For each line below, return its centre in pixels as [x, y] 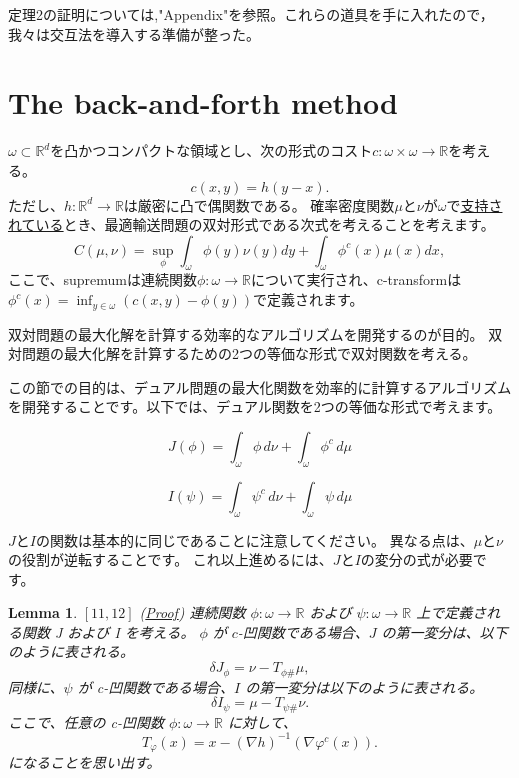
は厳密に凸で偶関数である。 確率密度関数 [259, 204]
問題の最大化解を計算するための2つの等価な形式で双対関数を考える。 [249, 353]
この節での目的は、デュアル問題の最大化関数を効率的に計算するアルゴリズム [260, 386]
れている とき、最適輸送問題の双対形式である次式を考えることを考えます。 [251, 224]
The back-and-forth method [203, 102]
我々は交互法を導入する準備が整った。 [134, 33]
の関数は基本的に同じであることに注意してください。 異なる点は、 [254, 539]
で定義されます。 [308, 299]
